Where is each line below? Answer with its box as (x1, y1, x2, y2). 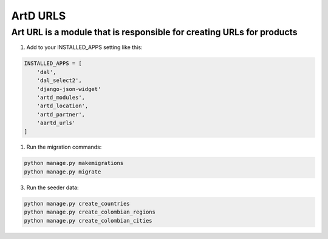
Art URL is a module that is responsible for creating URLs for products (11, 27, 298, 38)
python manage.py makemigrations (24, 160, 124, 167)
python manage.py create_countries (24, 200, 130, 207)
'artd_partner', (36, 111, 85, 118)
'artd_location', (36, 103, 89, 109)
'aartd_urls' (36, 119, 76, 127)
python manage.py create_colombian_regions (24, 209, 156, 215)
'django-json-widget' (36, 86, 101, 92)
